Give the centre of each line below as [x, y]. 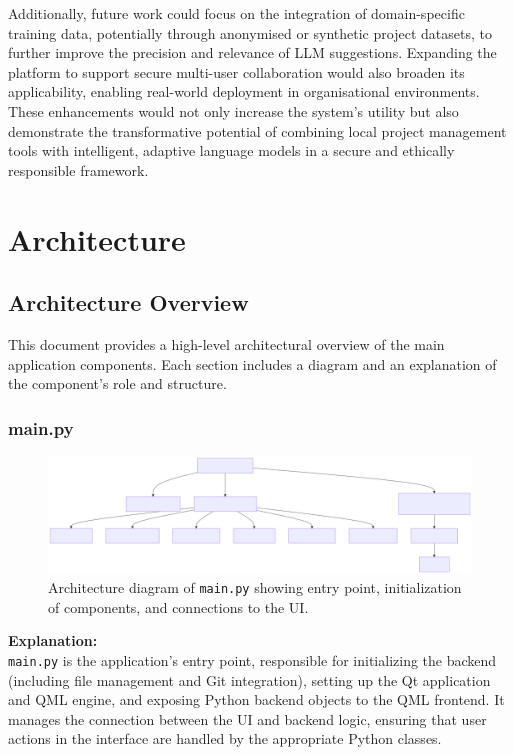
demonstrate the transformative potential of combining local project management [257, 130]
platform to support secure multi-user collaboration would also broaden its [236, 71]
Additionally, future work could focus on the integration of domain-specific [236, 13]
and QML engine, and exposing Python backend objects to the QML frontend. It [256, 699]
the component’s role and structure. [117, 383]
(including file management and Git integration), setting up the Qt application [249, 679]
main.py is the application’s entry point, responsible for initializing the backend [252, 659]
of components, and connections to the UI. [178, 606]
